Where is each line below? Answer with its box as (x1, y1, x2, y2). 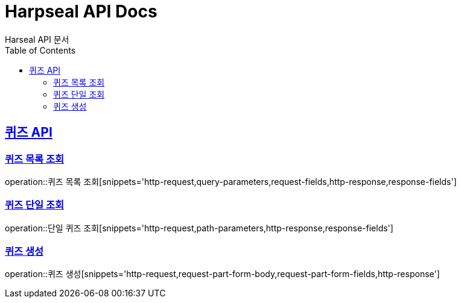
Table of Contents (5, 45, 76, 55)
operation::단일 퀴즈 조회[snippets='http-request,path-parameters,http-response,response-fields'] (5, 222, 393, 233)
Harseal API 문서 (5, 34, 69, 45)
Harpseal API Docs (5, 1, 157, 22)
